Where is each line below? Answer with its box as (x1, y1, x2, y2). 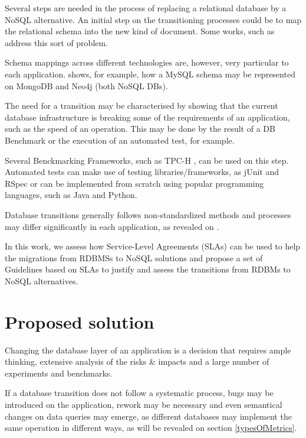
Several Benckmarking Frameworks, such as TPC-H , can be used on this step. (5, 154, 289, 166)
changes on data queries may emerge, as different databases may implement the (5, 410, 292, 422)
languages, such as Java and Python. (5, 189, 137, 201)
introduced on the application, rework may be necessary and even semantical (5, 398, 282, 410)
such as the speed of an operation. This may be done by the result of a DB (5, 122, 275, 135)
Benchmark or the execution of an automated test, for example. (5, 134, 235, 146)
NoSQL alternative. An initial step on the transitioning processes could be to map (5, 13, 302, 25)
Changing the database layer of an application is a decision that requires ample (5, 343, 291, 356)
